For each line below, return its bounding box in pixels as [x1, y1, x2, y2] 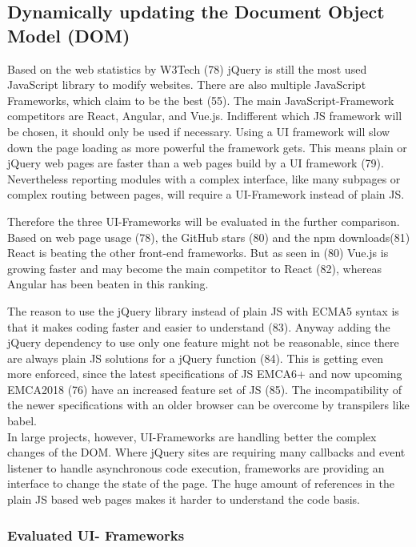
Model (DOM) [7, 22, 130, 47]
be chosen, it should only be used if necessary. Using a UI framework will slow [7, 123, 390, 139]
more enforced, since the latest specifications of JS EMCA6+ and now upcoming [7, 365, 402, 382]
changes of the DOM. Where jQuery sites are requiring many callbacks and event [7, 444, 406, 461]
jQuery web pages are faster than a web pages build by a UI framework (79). [7, 155, 384, 171]
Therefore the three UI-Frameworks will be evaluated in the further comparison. [7, 212, 400, 229]
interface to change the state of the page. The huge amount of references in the [7, 475, 394, 492]
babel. [7, 412, 37, 429]
